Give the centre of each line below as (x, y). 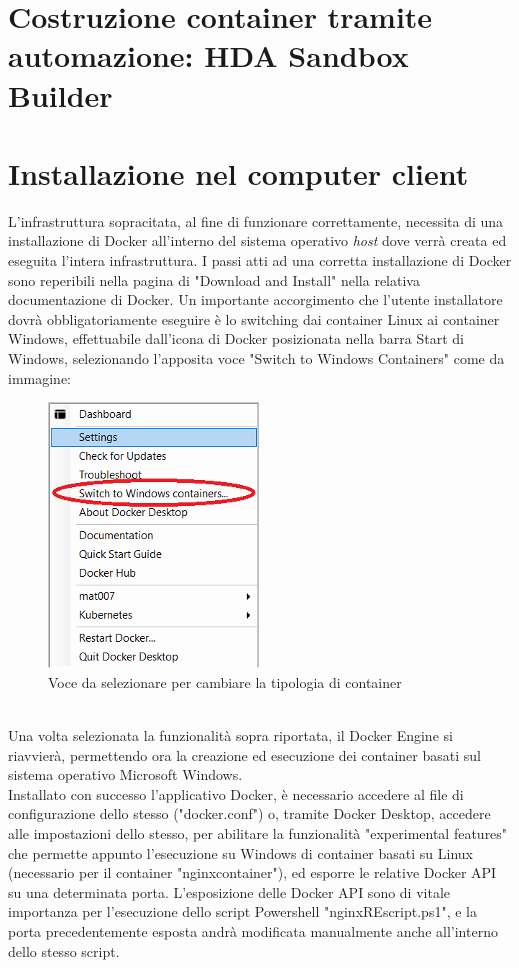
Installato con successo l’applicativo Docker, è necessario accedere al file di (236, 793)
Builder (60, 94)
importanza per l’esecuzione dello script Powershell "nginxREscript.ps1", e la (242, 911)
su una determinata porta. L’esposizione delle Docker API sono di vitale (229, 891)
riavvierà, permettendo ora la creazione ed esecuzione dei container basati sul (244, 754)
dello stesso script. (64, 950)
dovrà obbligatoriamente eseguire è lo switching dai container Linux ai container (254, 318)
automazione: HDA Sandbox (208, 55)
